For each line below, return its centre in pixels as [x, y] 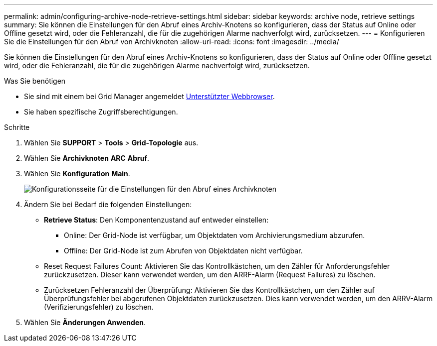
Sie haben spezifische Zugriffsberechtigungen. [101, 112]
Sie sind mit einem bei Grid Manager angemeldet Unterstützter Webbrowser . [149, 96]
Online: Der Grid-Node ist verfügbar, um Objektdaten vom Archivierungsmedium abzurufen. [215, 235]
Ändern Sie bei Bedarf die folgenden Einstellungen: [108, 204]
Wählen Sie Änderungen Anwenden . [85, 322]
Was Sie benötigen [35, 81]
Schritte [17, 127]
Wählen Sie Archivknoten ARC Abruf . [87, 158]
